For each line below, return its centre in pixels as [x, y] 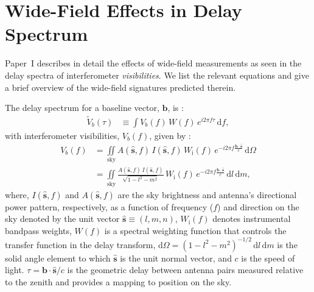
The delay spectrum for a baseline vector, [82, 108]
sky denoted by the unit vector [62, 219]
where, [17, 194]
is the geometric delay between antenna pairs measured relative [185, 270]
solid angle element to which [58, 258]
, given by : [170, 135]
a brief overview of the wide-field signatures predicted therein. [120, 87]
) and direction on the [258, 206]
